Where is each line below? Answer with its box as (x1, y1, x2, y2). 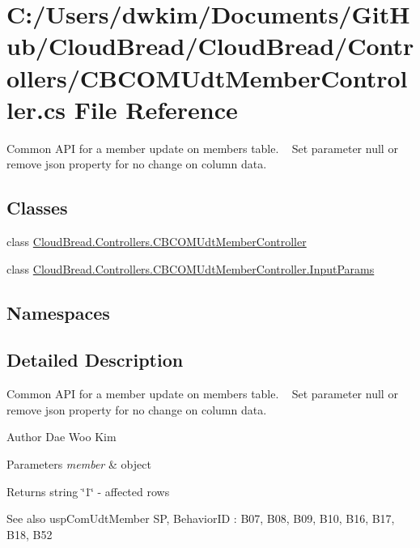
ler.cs (6, 92, 66, 125)
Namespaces (6, 299, 110, 325)
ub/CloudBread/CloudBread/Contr (6, 29, 414, 62)
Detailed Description (6, 347, 184, 372)
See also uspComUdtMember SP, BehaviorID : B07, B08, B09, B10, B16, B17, (6, 510, 395, 527)
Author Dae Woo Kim (6, 428, 117, 445)
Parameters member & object (6, 456, 151, 473)
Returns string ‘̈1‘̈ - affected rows (6, 482, 170, 499)
